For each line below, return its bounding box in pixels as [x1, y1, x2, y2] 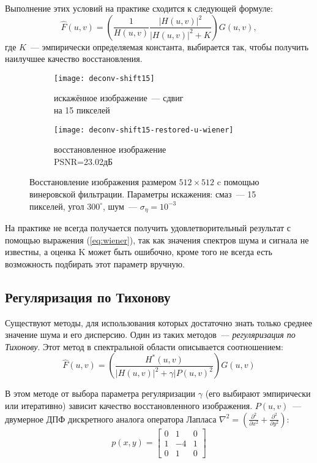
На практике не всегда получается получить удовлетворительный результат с [5, 221, 291, 234]
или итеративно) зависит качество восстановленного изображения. [5, 399, 253, 412]
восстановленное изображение [54, 143, 166, 156]
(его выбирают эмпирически [205, 387, 311, 400]
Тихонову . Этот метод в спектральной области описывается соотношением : [5, 340, 283, 353]
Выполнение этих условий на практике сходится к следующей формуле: [5, 2, 273, 14]
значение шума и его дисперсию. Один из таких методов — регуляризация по [5, 328, 296, 341]
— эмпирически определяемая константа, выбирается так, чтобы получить [30, 40, 309, 53]
